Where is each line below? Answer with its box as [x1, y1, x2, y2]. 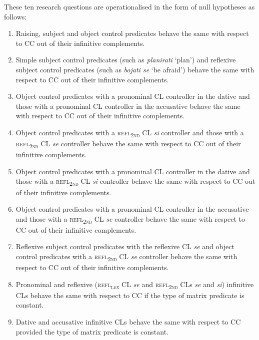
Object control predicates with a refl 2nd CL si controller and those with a [15, 127, 244, 139]
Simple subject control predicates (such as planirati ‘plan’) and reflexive [15, 54, 236, 65]
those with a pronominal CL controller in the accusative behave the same [15, 100, 240, 111]
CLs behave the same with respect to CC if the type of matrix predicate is [15, 290, 244, 300]
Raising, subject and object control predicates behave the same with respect [15, 28, 249, 38]
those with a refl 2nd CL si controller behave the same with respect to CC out [15, 176, 255, 188]
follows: [4, 11, 27, 21]
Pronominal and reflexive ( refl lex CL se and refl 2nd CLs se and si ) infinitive [15, 279, 254, 291]
